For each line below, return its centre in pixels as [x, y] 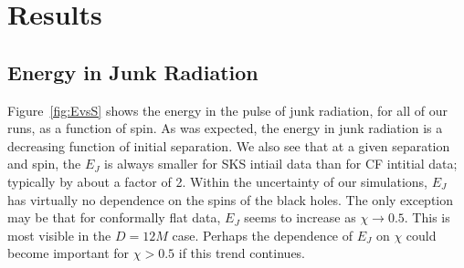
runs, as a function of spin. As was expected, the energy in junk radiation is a [225, 128]
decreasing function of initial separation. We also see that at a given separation [229, 145]
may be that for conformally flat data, [114, 217]
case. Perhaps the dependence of [263, 235]
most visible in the [59, 235]
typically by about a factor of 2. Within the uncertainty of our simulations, [217, 181]
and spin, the [44, 164]
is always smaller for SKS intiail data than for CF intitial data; [281, 164]
